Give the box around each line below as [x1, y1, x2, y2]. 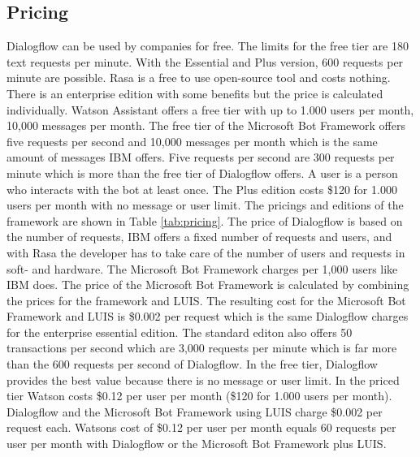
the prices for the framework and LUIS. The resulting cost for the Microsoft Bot [6, 291, 406, 308]
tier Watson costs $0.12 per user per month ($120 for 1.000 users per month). [6, 387, 392, 404]
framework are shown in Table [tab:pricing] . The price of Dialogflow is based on [6, 212, 403, 229]
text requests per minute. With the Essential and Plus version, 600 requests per [6, 53, 404, 70]
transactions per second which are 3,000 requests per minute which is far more [6, 339, 397, 356]
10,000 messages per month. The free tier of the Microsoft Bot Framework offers [6, 117, 405, 134]
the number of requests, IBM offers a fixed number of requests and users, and [6, 228, 392, 245]
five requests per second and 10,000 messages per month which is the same [6, 132, 378, 149]
